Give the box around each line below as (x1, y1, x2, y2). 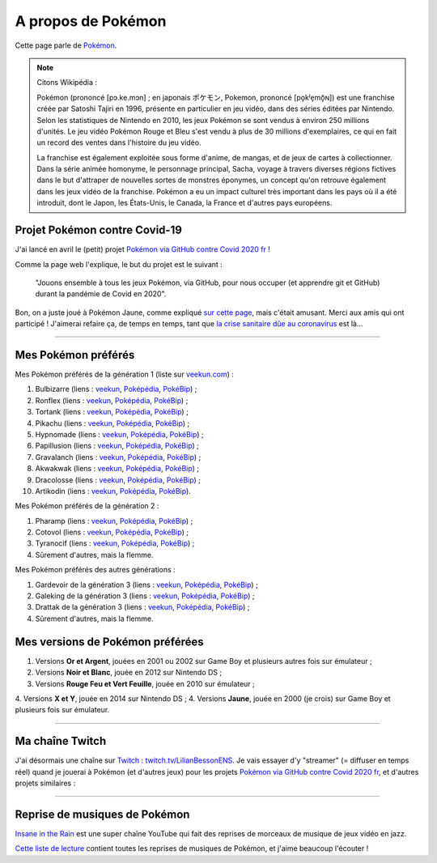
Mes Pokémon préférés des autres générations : (15, 565, 176, 575)
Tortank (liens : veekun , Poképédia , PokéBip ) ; (35, 407, 189, 417)
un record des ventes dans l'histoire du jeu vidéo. (36, 138, 202, 147)
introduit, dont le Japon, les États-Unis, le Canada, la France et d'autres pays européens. (36, 198, 333, 208)
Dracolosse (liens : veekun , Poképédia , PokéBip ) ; (35, 474, 202, 485)
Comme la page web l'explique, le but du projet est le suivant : (15, 259, 223, 269)
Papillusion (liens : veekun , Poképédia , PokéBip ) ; (35, 441, 200, 451)
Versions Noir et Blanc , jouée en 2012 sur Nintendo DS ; (35, 668, 223, 678)
